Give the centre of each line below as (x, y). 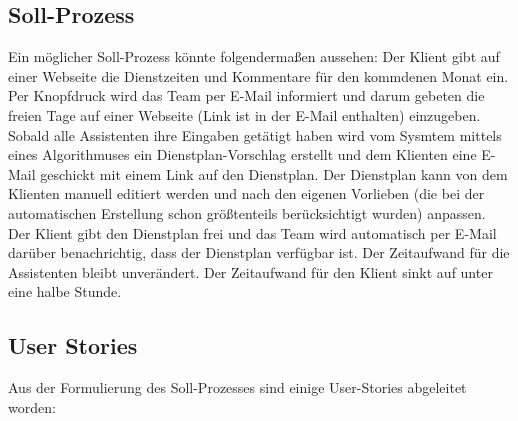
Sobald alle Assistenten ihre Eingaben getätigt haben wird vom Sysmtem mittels (255, 134)
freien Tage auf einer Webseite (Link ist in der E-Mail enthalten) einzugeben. (244, 114)
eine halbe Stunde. (65, 291)
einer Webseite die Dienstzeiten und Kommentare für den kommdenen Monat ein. (258, 75)
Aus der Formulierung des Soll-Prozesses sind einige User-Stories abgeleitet (237, 387)
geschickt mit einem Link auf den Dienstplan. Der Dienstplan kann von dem (274, 173)
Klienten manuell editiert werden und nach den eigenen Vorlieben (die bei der (246, 193)
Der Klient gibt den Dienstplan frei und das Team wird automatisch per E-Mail (252, 232)
